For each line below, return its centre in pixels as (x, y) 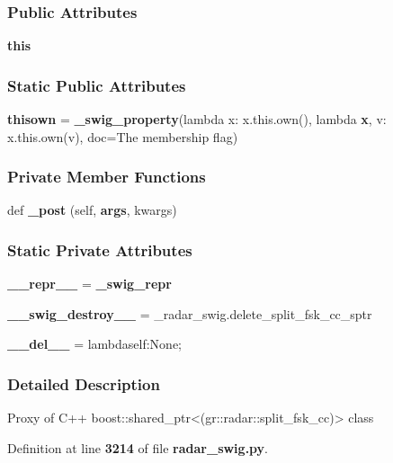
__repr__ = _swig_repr (89, 284)
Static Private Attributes (100, 249)
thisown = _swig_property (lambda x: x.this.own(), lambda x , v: (197, 119)
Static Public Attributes (97, 85)
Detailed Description (84, 383)
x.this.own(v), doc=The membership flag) (123, 136)
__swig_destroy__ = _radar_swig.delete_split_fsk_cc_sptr (190, 313)
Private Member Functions (107, 177)
